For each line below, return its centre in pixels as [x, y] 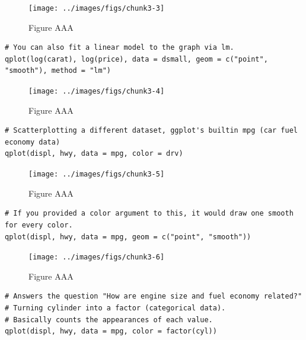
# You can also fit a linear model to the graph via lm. [119, 48]
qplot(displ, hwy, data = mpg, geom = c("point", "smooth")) [128, 237]
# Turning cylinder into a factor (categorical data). [115, 308]
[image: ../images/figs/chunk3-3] [97, 8]
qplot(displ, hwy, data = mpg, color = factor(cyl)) [111, 331]
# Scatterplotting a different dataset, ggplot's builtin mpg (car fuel [151, 131]
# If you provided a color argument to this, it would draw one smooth [149, 214]
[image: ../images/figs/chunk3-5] [97, 174]
